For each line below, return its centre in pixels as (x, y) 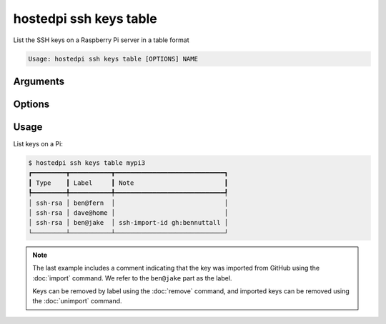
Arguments (39, 81)
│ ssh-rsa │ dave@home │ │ (128, 213)
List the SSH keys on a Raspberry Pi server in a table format (101, 40)
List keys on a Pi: (38, 144)
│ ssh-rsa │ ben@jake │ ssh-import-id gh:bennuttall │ (128, 223)
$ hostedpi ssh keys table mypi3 (87, 163)
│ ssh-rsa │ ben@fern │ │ (128, 203)
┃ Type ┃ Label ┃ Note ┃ (128, 183)
